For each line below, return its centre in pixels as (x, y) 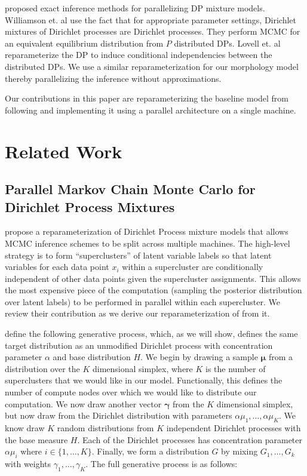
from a (280, 357)
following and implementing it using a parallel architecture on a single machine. (151, 110)
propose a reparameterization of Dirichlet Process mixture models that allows (147, 231)
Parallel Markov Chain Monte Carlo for (130, 189)
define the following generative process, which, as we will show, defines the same (151, 334)
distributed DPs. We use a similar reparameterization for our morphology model (152, 66)
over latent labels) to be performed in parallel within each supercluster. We (142, 301)
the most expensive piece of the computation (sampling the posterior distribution (153, 290)
